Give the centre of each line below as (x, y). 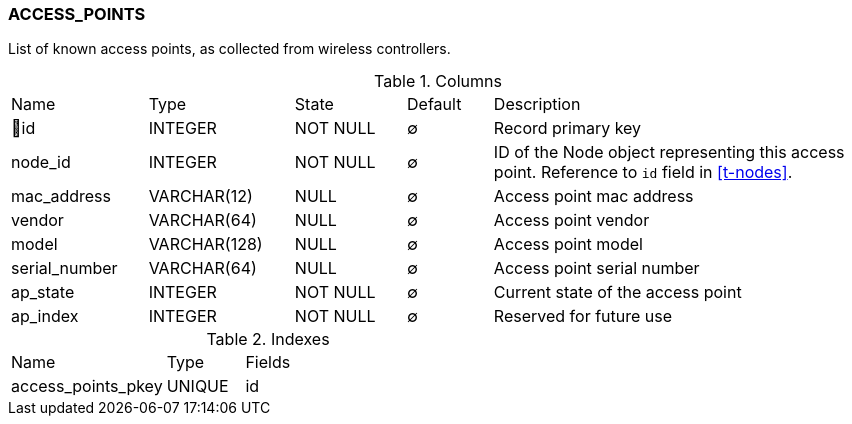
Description (537, 104)
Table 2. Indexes (268, 339)
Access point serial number (596, 268)
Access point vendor (571, 220)
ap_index (45, 316)
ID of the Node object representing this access (669, 152)
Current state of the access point (617, 292)
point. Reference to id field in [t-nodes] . (643, 172)
